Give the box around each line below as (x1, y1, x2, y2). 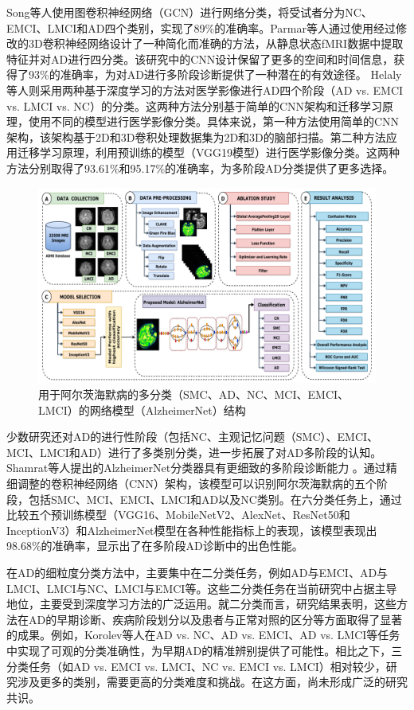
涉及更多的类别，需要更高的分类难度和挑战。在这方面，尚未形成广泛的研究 (17, 673, 408, 690)
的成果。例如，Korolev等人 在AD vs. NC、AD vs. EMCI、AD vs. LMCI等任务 (6, 626, 400, 643)
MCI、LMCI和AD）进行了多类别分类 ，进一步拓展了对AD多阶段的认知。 (6, 443, 382, 460)
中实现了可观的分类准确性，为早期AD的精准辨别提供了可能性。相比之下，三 (6, 642, 403, 658)
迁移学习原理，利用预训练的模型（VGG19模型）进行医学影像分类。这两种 (17, 144, 400, 161)
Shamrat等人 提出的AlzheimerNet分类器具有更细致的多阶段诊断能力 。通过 (6, 459, 386, 476)
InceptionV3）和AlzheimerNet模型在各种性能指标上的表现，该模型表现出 (6, 521, 377, 538)
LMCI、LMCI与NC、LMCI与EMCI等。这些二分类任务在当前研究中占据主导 (6, 579, 397, 596)
